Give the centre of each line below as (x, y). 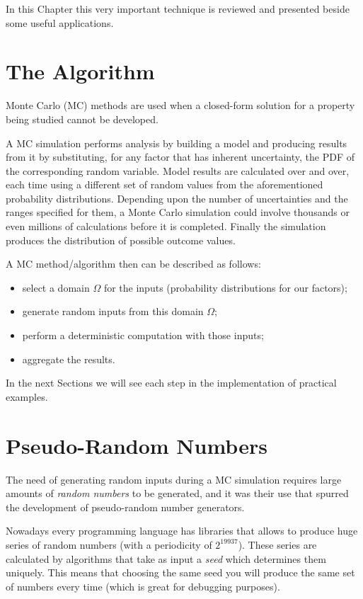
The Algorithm (80, 71)
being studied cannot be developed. (82, 119)
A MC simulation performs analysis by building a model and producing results (177, 143)
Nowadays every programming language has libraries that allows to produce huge (182, 531)
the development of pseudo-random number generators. (125, 507)
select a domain (56, 287)
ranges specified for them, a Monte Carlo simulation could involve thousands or (178, 212)
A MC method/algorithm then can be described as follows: (133, 264)
